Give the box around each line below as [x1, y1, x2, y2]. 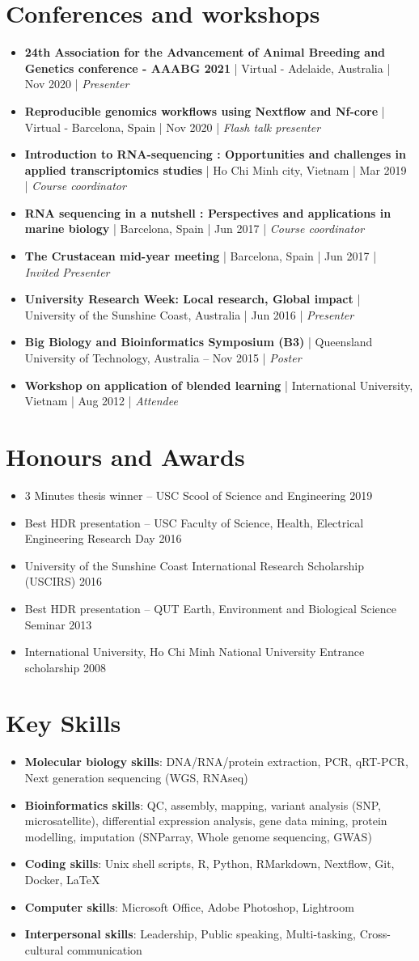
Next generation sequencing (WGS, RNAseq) [24, 769, 248, 785]
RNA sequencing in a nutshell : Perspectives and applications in [24, 204, 391, 221]
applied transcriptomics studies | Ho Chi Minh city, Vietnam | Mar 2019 [24, 161, 407, 178]
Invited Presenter [24, 263, 110, 280]
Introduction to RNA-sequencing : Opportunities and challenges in [24, 146, 407, 163]
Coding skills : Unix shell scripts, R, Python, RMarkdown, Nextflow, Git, [24, 855, 395, 872]
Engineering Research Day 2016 [24, 530, 182, 547]
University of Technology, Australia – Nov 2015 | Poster [24, 349, 302, 366]
